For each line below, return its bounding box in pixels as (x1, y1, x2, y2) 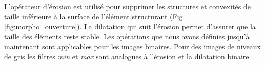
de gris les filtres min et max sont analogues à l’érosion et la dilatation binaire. (4, 51, 251, 61)
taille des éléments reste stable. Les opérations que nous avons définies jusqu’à (4, 31, 250, 41)
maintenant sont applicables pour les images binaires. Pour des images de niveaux (4, 41, 261, 52)
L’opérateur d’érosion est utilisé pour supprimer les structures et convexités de (4, 1, 251, 11)
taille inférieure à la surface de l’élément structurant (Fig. (4, 11, 185, 21)
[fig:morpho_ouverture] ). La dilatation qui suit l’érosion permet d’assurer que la (4, 21, 256, 32)
